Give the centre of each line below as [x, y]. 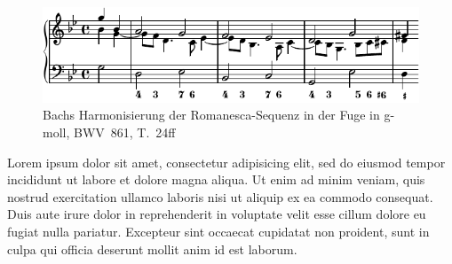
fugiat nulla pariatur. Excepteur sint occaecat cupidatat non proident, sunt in [218, 232]
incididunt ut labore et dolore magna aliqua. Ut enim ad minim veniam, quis [216, 179]
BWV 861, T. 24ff [124, 132]
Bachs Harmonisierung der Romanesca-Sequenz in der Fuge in [211, 115]
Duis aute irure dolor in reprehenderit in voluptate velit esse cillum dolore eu [217, 214]
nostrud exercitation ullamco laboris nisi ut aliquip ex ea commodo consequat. [220, 196]
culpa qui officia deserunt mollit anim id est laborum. [152, 248]
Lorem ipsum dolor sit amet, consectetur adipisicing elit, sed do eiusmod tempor [226, 162]
